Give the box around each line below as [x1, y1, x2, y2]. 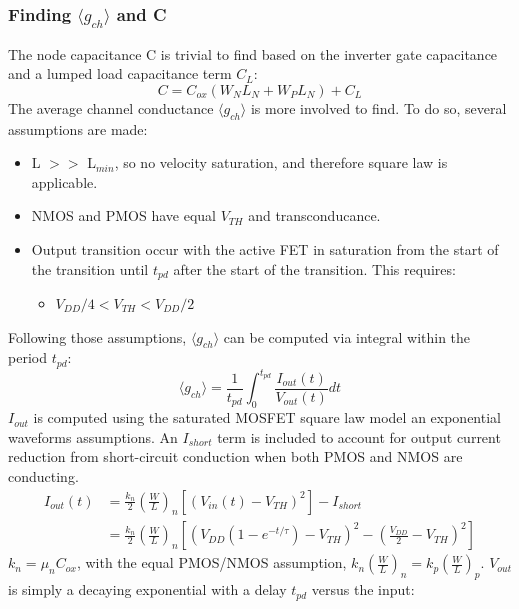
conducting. [8, 465, 79, 486]
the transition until [31, 258, 149, 279]
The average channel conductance [8, 97, 214, 118]
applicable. [31, 171, 98, 192]
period [8, 347, 47, 368]
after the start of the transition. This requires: [173, 258, 456, 279]
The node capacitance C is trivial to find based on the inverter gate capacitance [8, 43, 498, 64]
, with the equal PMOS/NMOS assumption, [76, 552, 347, 573]
